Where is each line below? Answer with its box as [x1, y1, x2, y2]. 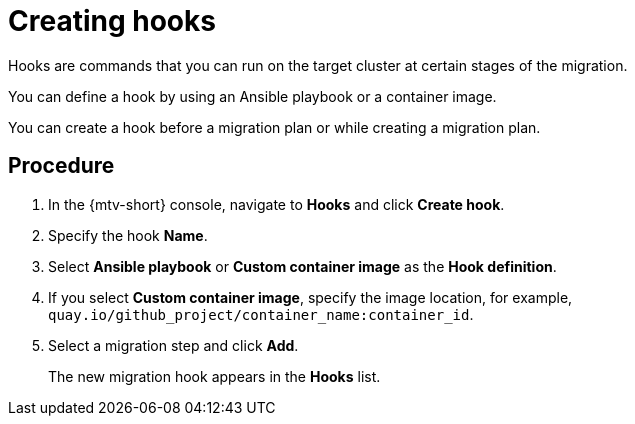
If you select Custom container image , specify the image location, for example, [48, 288, 573, 306]
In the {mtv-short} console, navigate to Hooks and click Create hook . [48, 195, 505, 213]
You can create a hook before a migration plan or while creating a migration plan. [8, 118, 541, 136]
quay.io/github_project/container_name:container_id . [48, 305, 474, 323]
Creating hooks [8, 4, 216, 38]
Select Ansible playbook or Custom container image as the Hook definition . [48, 257, 557, 275]
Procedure [8, 153, 115, 179]
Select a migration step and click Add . [48, 336, 299, 354]
